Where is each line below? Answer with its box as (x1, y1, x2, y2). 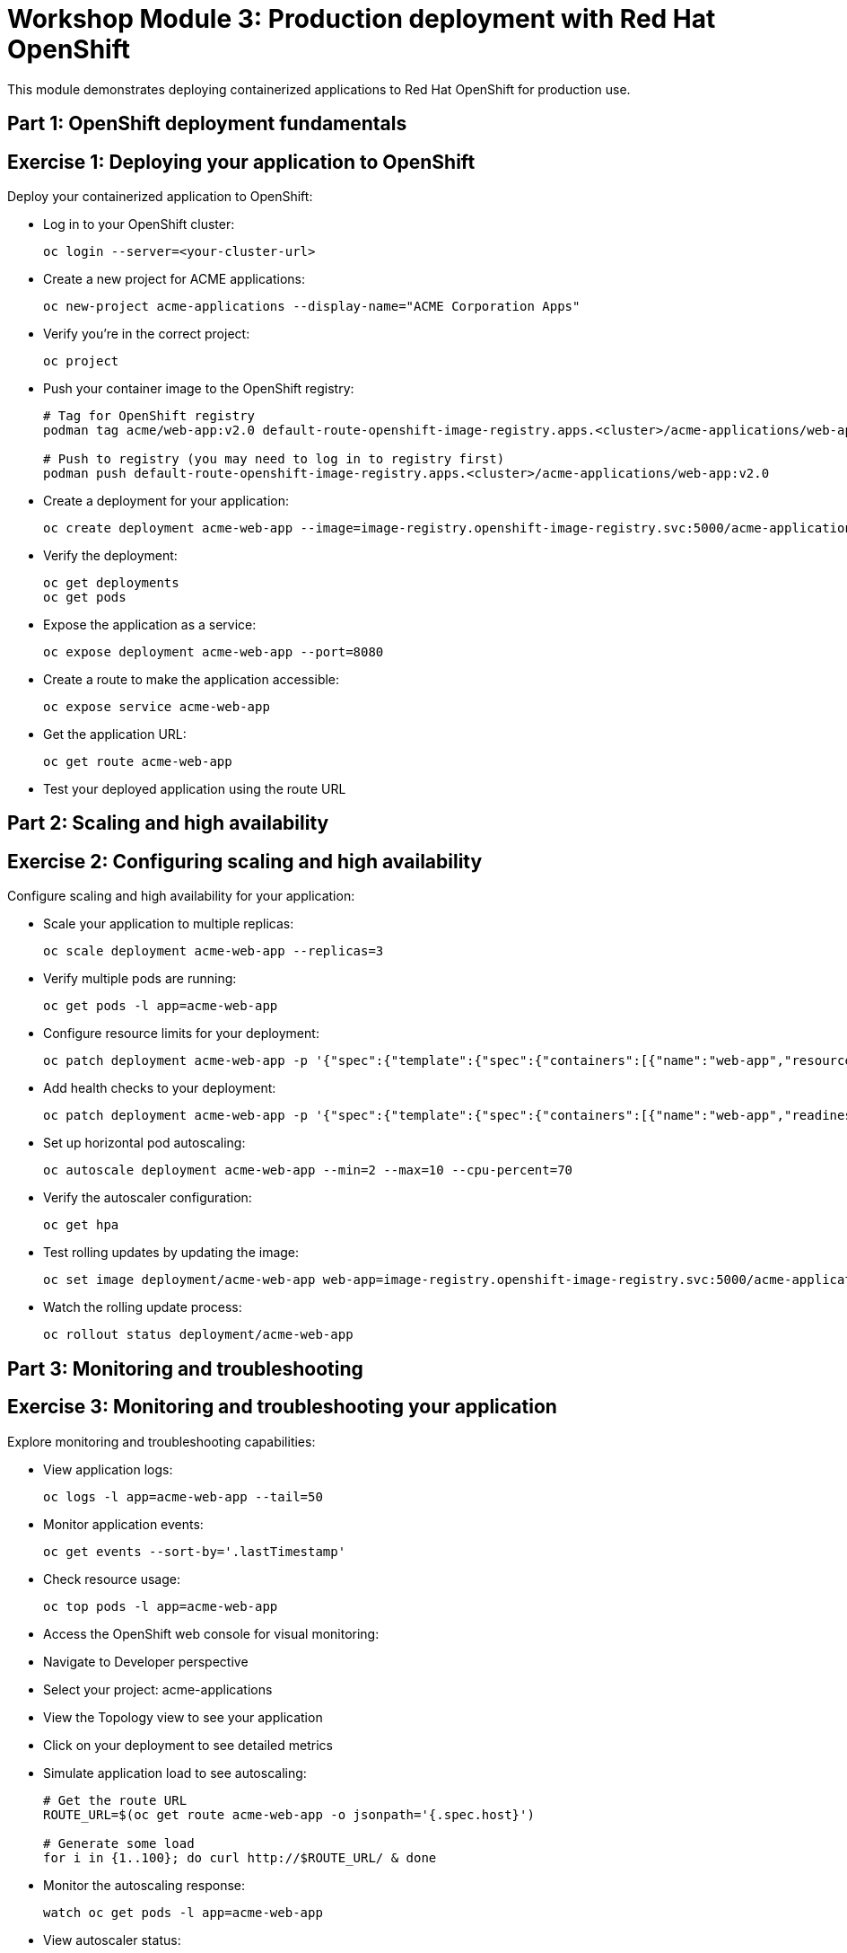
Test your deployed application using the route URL (43, 781, 346, 797)
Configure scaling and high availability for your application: (7, 888, 355, 904)
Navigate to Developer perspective (43, 1653, 249, 1669)
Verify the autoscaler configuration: (43, 1190, 252, 1206)
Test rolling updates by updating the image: (43, 1245, 300, 1261)
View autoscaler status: (43, 1931, 181, 1948)
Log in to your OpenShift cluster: (43, 216, 235, 233)
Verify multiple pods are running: (43, 971, 237, 987)
